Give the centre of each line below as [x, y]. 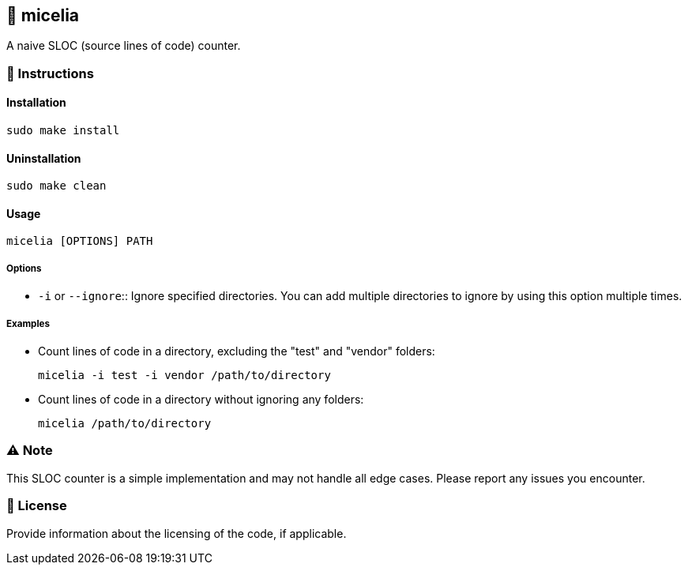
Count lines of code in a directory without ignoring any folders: [201, 400]
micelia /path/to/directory [125, 424]
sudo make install [63, 131]
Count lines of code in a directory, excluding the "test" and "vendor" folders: [237, 351]
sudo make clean [56, 186]
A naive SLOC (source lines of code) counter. [124, 46]
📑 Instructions [50, 73]
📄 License [37, 506]
